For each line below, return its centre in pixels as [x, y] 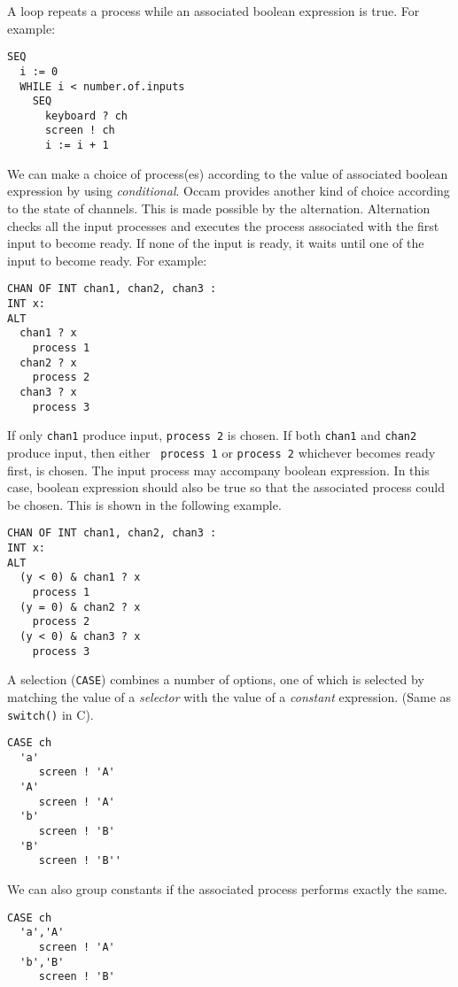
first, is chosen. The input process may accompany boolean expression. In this [218, 470]
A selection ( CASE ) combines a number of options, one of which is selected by [216, 679]
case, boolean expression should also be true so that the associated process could [226, 487]
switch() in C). [50, 714]
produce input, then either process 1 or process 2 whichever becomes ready [221, 452]
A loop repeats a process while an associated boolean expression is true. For [213, 11]
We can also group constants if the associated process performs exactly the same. [228, 889]
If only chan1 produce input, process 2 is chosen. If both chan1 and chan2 [212, 435]
